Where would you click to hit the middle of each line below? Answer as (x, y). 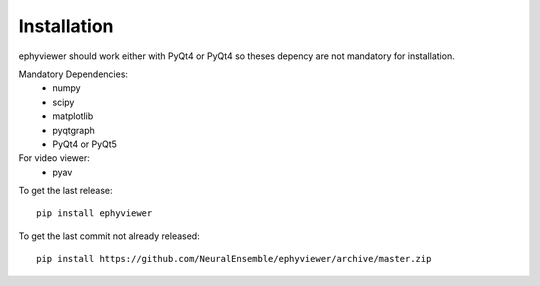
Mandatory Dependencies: (73, 74)
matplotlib (73, 116)
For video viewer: (54, 158)
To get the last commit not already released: (109, 236)
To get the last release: (65, 191)
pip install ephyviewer (94, 213)
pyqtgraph (73, 130)
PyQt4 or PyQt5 (84, 144)
